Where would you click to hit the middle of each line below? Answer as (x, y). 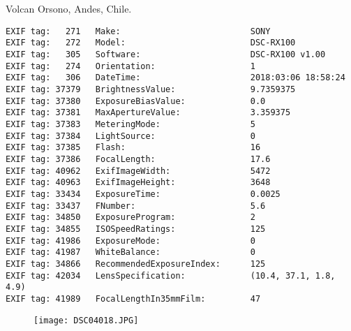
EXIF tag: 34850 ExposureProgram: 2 (130, 218)
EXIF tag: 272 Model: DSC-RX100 (151, 43)
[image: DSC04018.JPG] (86, 320)
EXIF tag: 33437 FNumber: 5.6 (136, 206)
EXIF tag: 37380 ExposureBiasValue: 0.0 (136, 101)
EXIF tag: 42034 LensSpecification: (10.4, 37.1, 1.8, (171, 275)
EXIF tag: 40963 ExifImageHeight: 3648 (138, 183)
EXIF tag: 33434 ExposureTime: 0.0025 (143, 194)
